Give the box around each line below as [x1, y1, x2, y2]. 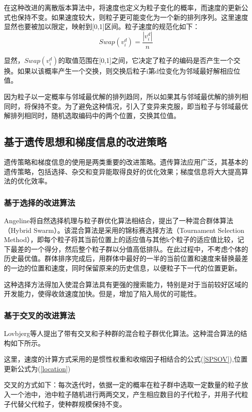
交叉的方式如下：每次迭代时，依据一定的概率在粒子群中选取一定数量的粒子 [4, 380, 241, 390]
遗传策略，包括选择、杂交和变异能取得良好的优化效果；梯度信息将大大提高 [4, 166, 241, 176]
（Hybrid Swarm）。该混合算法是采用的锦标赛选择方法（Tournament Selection [4, 225, 244, 235]
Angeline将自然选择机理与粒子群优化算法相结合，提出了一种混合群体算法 [4, 215, 234, 225]
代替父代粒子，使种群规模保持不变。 [10, 398, 126, 409]
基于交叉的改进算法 [4, 309, 76, 321]
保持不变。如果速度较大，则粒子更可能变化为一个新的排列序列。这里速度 [17, 12, 248, 22]
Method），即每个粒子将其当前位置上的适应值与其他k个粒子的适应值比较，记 [4, 234, 244, 244]
